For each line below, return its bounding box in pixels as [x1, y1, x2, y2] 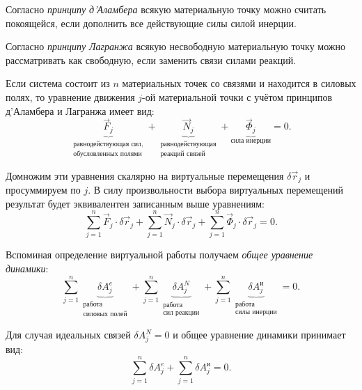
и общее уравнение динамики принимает [173, 327, 346, 342]
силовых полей [83, 311, 127, 318]
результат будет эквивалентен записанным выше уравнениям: [6, 196, 265, 210]
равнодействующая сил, [73, 140, 143, 148]
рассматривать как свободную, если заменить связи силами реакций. [6, 52, 297, 67]
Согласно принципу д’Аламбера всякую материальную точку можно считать [6, 2, 326, 16]
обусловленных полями [73, 150, 142, 158]
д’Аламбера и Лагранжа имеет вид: [6, 103, 155, 118]
